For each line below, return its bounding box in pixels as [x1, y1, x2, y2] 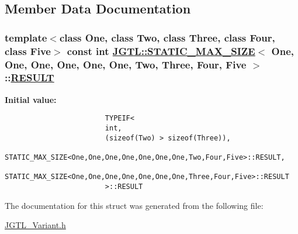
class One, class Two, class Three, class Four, [59, 30, 275, 44]
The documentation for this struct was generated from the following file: [5, 199, 264, 211]
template [5, 30, 47, 44]
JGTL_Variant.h [5, 219, 66, 231]
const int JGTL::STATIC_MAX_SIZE [67, 43, 255, 58]
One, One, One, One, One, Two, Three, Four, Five [5, 57, 247, 71]
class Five [5, 43, 51, 58]
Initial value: [5, 93, 57, 105]
